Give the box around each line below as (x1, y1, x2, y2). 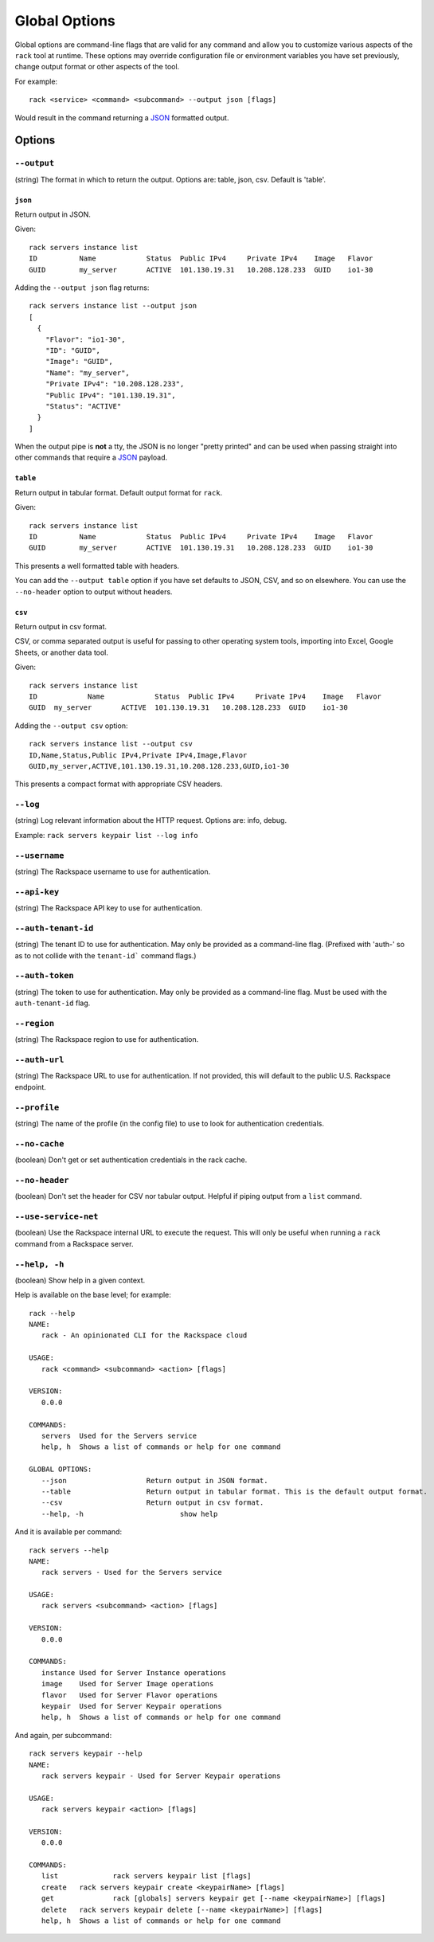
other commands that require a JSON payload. (14, 452, 168, 462)
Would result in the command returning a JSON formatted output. (14, 112, 229, 123)
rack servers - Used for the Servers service (41, 1568, 222, 1577)
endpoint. (14, 1082, 47, 1091)
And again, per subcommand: (14, 1730, 112, 1740)
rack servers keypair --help (29, 1749, 143, 1758)
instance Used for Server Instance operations (41, 1668, 227, 1677)
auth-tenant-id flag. (14, 998, 91, 1008)
